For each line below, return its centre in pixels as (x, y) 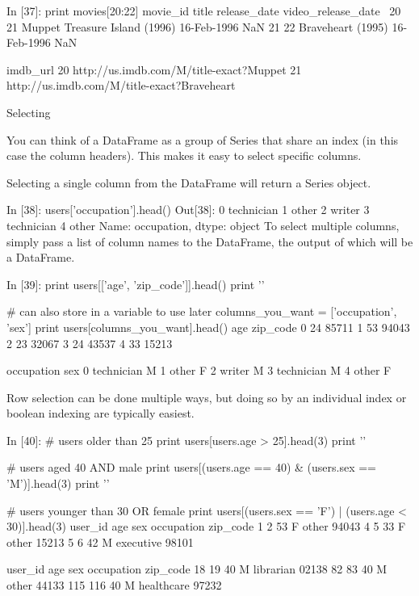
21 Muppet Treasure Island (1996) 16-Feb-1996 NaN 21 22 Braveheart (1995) (197, 26)
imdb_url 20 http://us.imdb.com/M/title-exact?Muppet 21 (154, 69)
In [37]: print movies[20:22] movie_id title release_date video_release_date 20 (204, 10)
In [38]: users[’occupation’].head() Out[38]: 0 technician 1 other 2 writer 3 (188, 210)
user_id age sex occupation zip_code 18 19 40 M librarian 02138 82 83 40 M (197, 569)
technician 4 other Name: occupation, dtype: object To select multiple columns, (203, 225)
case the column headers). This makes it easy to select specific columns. (184, 155)
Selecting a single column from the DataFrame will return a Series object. (189, 182)
